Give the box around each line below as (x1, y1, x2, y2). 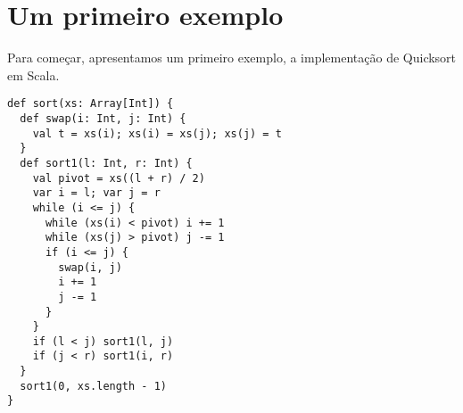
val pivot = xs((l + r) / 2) (32, 171, 205, 185)
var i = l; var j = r (32, 186, 161, 200)
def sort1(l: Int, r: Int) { (20, 156, 193, 169)
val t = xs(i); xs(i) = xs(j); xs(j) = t (32, 127, 282, 140)
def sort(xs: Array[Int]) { (7, 97, 174, 111)
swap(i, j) (58, 260, 122, 274)
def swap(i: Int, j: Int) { (20, 112, 186, 125)
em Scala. (7, 65, 60, 84)
